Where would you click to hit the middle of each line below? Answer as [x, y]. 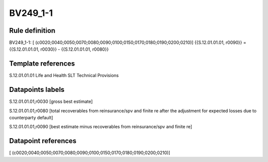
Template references [42, 64]
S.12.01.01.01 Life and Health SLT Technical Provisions [64, 76]
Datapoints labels [37, 90]
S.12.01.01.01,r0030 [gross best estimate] [51, 101]
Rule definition [32, 31]
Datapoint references [43, 141]
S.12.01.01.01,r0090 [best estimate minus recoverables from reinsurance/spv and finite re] [101, 127]
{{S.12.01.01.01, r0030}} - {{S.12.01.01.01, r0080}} [59, 49]
